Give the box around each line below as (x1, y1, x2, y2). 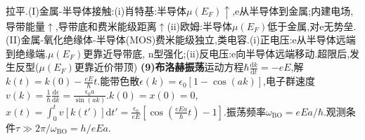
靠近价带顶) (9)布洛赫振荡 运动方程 (84, 59, 244, 74)
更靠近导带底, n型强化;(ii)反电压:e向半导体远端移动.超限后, (83, 45, 350, 60)
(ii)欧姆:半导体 (167, 18, 232, 33)
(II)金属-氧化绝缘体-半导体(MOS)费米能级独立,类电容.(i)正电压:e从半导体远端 (6, 32, 356, 47)
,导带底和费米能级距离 (55, 18, 157, 33)
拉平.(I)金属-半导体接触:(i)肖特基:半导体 (6, 3, 187, 17)
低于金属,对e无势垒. (267, 18, 357, 33)
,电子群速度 (263, 73, 315, 88)
